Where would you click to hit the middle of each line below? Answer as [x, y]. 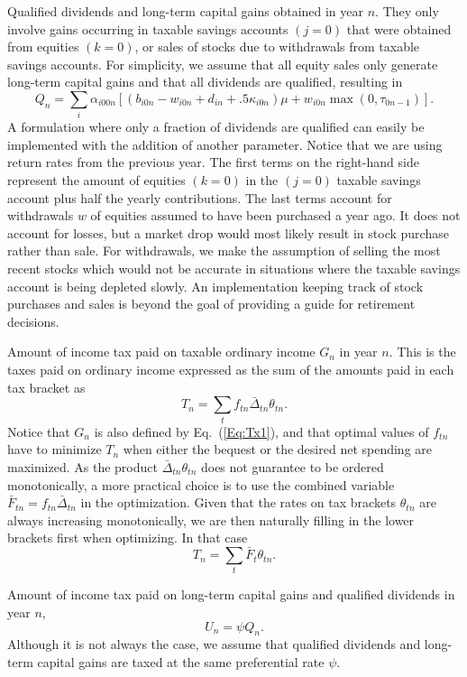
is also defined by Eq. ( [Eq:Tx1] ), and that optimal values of [261, 431]
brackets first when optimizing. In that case [128, 538]
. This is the [422, 352]
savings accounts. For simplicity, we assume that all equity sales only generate [223, 64]
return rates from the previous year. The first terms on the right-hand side [213, 162]
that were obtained [399, 28]
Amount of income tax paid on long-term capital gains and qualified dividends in [231, 594]
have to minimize [55, 449]
